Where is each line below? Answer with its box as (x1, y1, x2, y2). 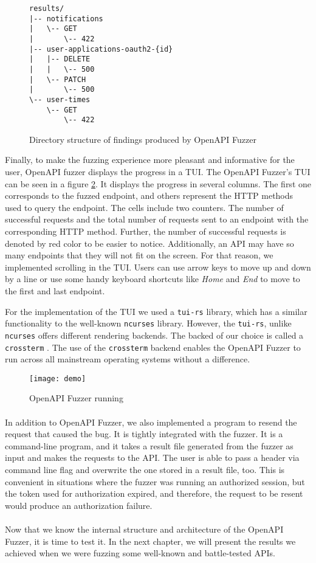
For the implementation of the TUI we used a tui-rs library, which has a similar (5, 305, 307, 317)
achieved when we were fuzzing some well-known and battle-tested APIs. (5, 547, 275, 559)
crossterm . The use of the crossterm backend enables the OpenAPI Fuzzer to (5, 340, 301, 353)
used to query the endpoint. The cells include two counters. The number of (5, 201, 284, 213)
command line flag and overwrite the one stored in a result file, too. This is (5, 463, 285, 476)
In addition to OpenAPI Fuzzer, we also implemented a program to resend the (5, 415, 297, 428)
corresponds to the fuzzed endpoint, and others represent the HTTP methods (5, 189, 294, 202)
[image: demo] (29, 374, 86, 383)
